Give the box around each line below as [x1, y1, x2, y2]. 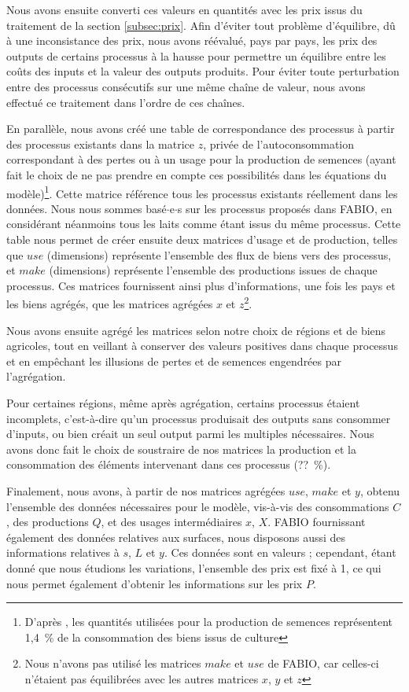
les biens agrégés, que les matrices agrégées [6, 296, 213, 311]
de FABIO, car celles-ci [267, 655, 379, 672]
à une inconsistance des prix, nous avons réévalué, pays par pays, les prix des [6, 32, 378, 49]
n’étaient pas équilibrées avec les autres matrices [24, 670, 259, 686]
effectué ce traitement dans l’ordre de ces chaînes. [6, 94, 245, 110]
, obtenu [359, 482, 400, 499]
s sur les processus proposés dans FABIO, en [177, 200, 392, 216]
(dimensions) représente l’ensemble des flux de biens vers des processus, [46, 246, 392, 263]
